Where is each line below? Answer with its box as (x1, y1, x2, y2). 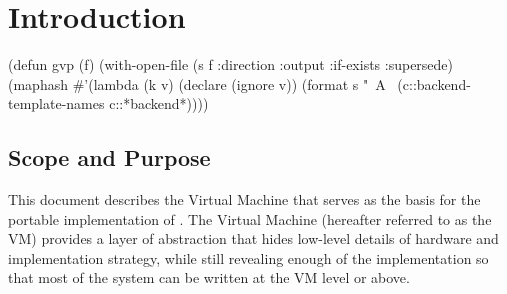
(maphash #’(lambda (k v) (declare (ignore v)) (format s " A (8, 73, 386, 94)
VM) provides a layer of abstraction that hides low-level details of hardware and (8, 228, 499, 249)
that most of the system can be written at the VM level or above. (8, 267, 410, 288)
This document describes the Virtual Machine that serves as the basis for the (8, 189, 481, 210)
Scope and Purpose (8, 142, 211, 173)
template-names (8, 93, 105, 114)
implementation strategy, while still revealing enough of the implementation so (8, 247, 489, 268)
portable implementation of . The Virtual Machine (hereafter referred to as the (8, 208, 492, 229)
